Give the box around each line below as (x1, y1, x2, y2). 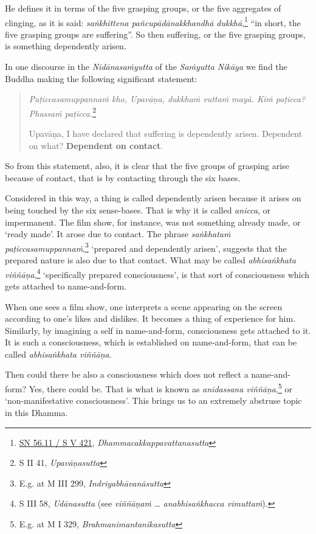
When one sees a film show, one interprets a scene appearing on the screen (5, 300, 283, 313)
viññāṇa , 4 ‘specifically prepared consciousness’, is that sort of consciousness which (5, 266, 310, 280)
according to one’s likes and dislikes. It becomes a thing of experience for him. (5, 312, 296, 325)
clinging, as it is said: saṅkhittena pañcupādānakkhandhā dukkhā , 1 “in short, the (5, 14, 301, 29)
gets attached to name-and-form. (5, 279, 126, 292)
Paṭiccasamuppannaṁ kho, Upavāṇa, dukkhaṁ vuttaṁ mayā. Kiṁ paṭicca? (29, 92, 306, 105)
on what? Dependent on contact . (29, 139, 163, 151)
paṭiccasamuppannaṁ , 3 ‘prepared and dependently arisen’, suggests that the (5, 240, 287, 254)
